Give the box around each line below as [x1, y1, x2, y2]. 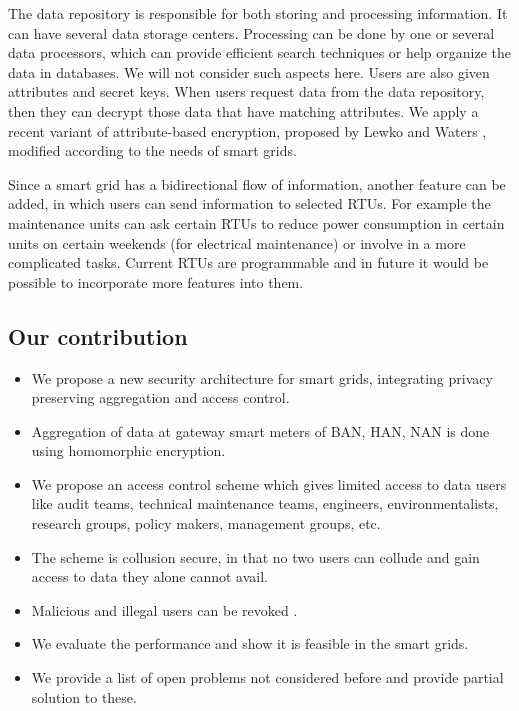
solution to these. [31, 686, 137, 707]
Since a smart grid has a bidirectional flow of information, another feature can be [8, 173, 506, 194]
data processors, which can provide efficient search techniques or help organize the [8, 42, 512, 63]
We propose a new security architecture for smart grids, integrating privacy [31, 367, 493, 388]
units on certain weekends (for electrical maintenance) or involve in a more [8, 232, 466, 253]
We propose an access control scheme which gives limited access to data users [31, 473, 507, 494]
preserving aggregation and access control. [31, 387, 290, 408]
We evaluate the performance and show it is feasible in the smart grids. [31, 633, 469, 654]
